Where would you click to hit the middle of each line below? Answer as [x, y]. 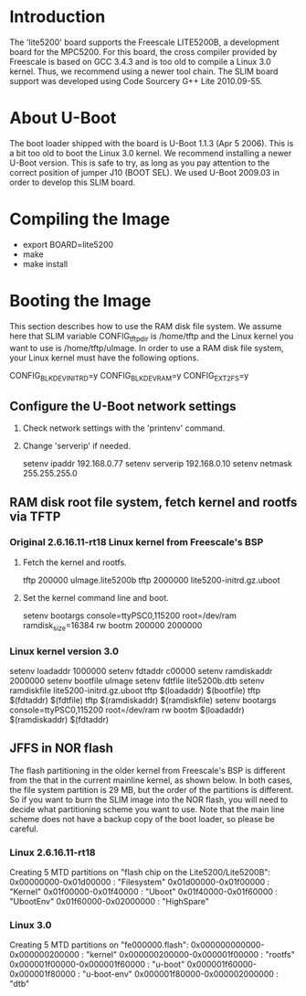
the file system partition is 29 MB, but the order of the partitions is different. [152, 789]
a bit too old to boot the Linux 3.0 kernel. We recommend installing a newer [151, 153]
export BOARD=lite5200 [68, 244]
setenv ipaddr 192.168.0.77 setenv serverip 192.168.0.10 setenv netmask [157, 464]
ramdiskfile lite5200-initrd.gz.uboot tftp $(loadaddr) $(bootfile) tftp [135, 690]
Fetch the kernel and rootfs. [75, 562]
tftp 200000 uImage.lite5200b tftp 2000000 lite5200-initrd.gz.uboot [151, 580]
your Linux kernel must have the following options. [104, 358]
